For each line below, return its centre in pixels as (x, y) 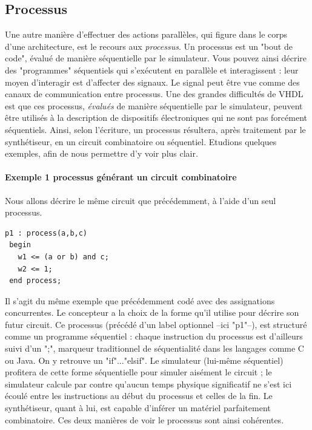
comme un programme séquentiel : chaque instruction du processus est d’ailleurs (154, 336)
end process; (35, 281)
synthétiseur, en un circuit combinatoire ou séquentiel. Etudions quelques (141, 141)
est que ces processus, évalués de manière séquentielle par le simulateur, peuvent (154, 105)
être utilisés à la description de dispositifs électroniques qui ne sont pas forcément (156, 118)
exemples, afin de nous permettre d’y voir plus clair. (101, 153)
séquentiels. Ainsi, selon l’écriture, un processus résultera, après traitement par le (155, 129)
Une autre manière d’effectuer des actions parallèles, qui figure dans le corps (146, 34)
